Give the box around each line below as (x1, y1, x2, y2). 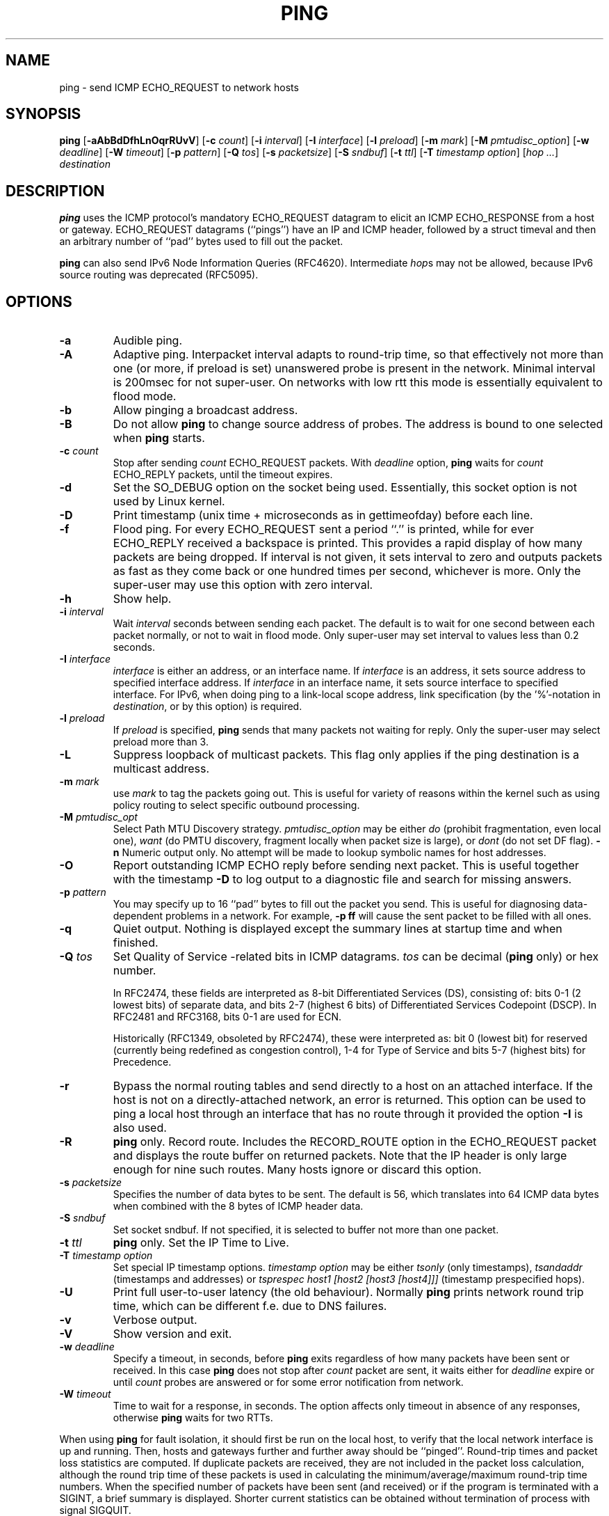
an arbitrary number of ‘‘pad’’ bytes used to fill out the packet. (59, 235, 343, 248)
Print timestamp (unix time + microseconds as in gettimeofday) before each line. (113, 508, 533, 523)
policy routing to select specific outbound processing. (113, 799, 360, 812)
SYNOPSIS (6, 105, 81, 123)
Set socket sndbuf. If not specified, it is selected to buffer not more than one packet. (113, 1224, 499, 1236)
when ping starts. (113, 431, 205, 445)
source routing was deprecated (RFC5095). (59, 269, 259, 281)
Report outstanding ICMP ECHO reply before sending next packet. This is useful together (113, 858, 579, 873)
